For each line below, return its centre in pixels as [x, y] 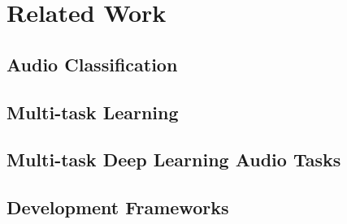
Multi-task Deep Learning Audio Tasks [174, 159]
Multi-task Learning [93, 112]
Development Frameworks [118, 207]
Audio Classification [92, 64]
